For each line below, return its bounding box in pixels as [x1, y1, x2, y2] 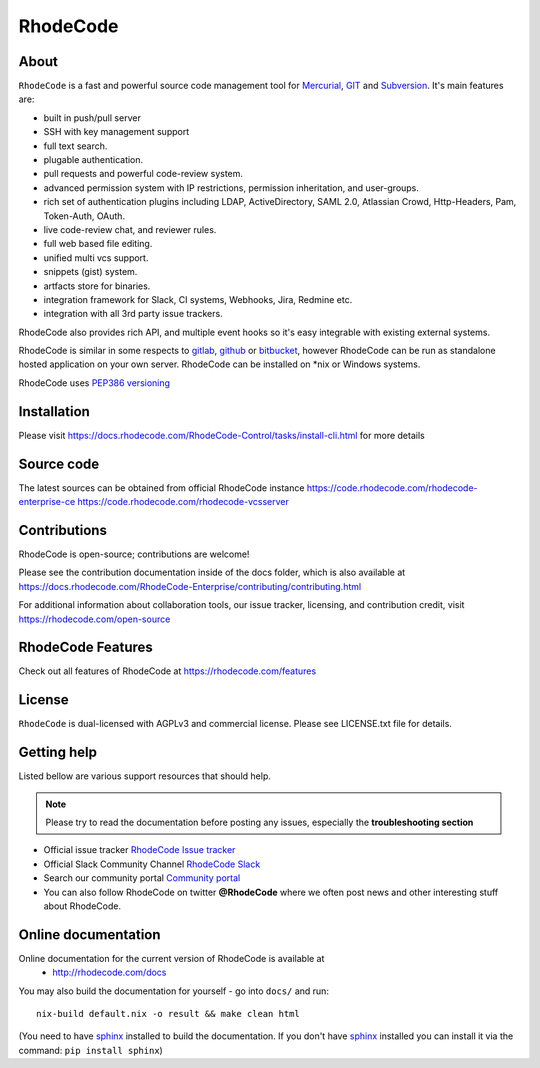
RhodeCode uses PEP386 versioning [18, 376, 170, 389]
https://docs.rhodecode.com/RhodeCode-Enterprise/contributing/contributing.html [18, 580, 362, 592]
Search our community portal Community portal [43, 872, 241, 884]
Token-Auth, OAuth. [43, 210, 125, 222]
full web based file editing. [43, 238, 153, 250]
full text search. [43, 140, 108, 152]
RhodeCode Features [18, 639, 154, 656]
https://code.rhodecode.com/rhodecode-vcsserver [77, 496, 289, 508]
